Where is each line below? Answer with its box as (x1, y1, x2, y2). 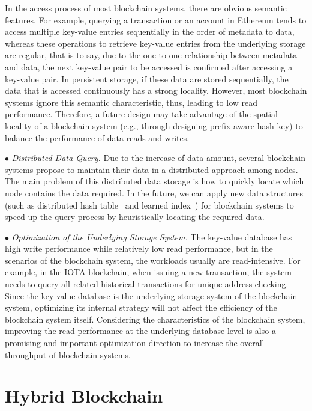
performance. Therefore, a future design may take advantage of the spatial (5, 108, 278, 120)
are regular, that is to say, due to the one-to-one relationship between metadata (5, 49, 298, 61)
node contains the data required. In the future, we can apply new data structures (5, 186, 304, 199)
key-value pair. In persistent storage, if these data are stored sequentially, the (5, 72, 289, 85)
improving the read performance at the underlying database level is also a (5, 324, 276, 337)
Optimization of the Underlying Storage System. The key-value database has (11, 230, 292, 243)
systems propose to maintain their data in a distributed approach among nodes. (5, 163, 298, 175)
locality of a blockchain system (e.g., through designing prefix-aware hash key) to (5, 119, 303, 132)
